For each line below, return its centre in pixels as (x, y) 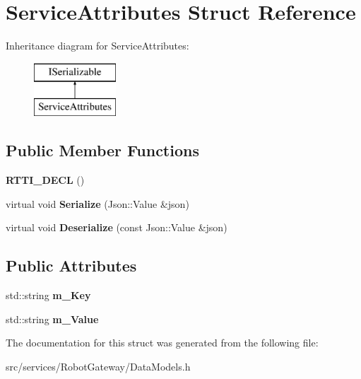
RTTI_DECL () (45, 180)
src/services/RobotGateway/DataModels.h (98, 366)
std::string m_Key (48, 295)
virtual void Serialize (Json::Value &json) (97, 203)
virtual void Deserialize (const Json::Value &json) (117, 227)
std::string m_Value (52, 319)
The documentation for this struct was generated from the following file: (162, 343)
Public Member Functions (102, 150)
